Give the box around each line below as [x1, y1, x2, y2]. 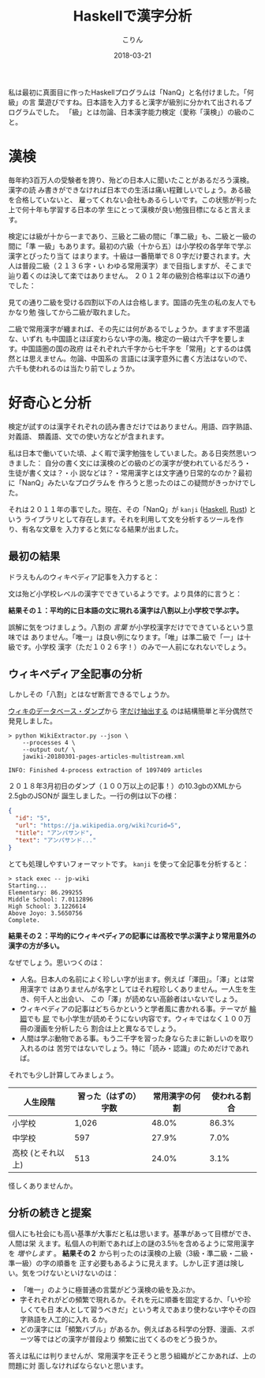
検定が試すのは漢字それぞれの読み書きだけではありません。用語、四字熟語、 [8, 421, 257, 431]
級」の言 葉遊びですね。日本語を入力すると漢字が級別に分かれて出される [8, 97, 245, 106]
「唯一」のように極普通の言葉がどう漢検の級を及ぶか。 [19, 1285, 200, 1294]
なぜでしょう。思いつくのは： [8, 958, 105, 967]
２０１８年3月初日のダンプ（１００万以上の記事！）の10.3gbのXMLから [8, 782, 242, 791]
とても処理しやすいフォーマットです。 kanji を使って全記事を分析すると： [8, 859, 250, 868]
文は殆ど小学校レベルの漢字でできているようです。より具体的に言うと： [8, 588, 243, 598]
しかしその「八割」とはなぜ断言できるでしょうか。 [8, 689, 174, 699]
